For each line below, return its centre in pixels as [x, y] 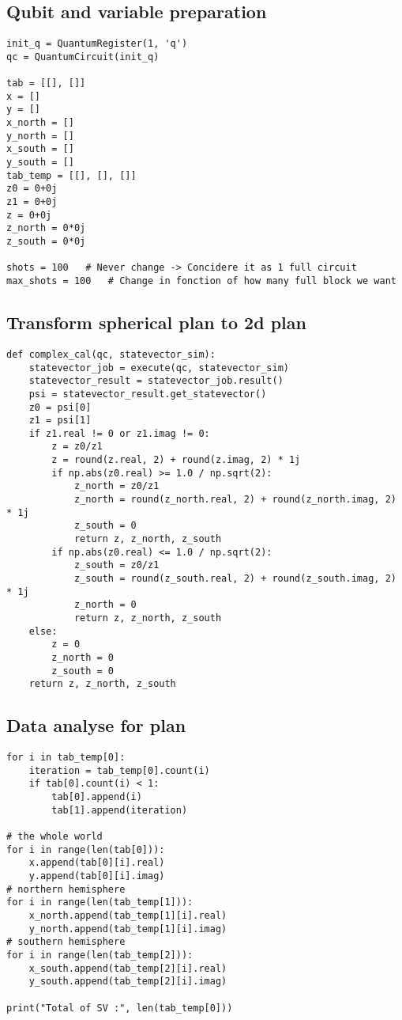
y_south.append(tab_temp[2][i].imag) [128, 982]
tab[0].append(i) [97, 797]
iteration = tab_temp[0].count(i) [119, 770]
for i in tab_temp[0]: [66, 758]
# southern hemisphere [66, 942]
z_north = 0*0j [46, 228]
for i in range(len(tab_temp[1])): [100, 902]
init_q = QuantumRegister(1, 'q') [97, 44]
